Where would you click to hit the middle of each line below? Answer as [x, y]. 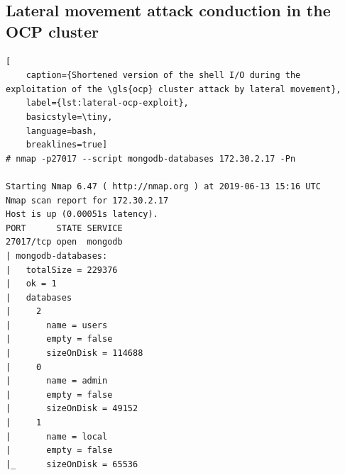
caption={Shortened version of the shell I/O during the [163, 76]
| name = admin [57, 381]
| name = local [57, 436]
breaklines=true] [67, 145]
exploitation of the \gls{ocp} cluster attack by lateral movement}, [174, 89]
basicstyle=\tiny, [69, 117]
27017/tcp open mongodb [64, 242]
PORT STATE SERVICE [64, 228]
